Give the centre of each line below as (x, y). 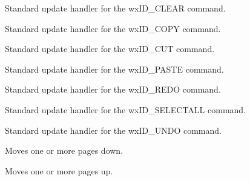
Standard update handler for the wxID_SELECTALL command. (126, 109)
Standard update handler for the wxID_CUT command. (110, 49)
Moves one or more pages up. (59, 170)
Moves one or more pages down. (64, 150)
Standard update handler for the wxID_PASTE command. (114, 69)
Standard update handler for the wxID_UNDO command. (113, 130)
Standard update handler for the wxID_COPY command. (113, 28)
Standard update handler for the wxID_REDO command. (113, 89)
